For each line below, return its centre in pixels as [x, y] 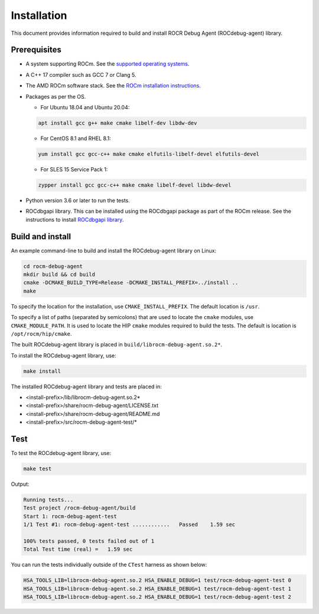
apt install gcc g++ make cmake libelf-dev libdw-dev [118, 123]
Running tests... [48, 500]
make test [38, 469]
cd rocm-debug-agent [53, 266]
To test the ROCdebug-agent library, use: [61, 453]
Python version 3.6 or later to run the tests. [78, 200]
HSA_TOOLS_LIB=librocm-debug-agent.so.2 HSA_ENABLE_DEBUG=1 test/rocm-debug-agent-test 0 [157, 580]
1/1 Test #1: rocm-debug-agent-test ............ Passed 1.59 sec [129, 525]
